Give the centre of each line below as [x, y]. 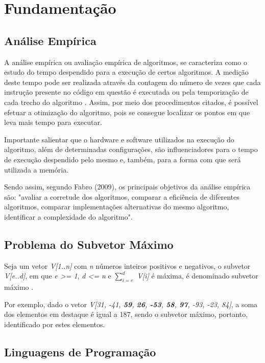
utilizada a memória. [37, 169]
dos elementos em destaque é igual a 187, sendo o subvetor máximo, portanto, [126, 314]
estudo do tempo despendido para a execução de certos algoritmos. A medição [126, 72]
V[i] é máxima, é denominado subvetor [198, 276]
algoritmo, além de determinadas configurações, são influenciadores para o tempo [131, 149]
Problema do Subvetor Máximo [89, 244]
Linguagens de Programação [80, 351]
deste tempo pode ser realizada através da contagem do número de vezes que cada [132, 82]
